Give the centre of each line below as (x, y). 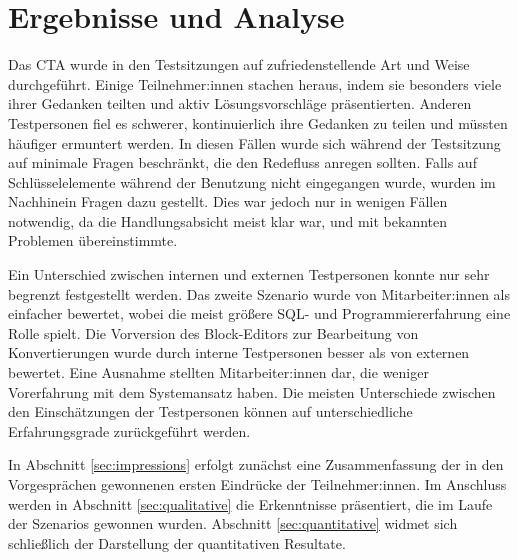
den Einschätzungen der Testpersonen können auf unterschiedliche (210, 411)
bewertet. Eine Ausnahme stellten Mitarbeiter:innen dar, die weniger (218, 372)
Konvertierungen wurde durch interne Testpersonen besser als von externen (239, 352)
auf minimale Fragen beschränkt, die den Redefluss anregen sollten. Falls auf (242, 162)
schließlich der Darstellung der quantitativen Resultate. (177, 542)
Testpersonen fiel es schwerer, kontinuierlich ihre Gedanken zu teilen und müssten (258, 122)
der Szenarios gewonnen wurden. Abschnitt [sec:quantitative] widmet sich (233, 523)
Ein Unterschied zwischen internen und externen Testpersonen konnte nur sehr (249, 274)
